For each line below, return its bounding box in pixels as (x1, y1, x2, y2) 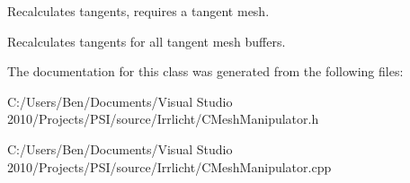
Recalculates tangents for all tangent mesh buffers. (7, 31, 286, 50)
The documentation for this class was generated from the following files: (7, 62, 404, 81)
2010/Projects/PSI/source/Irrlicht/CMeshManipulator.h (7, 109, 319, 128)
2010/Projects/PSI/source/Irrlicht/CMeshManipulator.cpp (7, 157, 332, 176)
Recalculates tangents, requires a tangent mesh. (7, 2, 270, 20)
